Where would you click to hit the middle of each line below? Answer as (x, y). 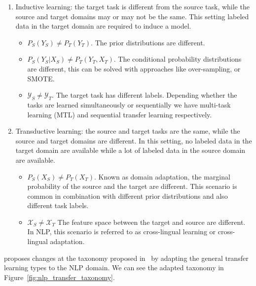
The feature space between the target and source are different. (151, 222)
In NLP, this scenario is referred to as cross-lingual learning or (122, 232)
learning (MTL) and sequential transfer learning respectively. (120, 114)
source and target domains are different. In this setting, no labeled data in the (134, 140)
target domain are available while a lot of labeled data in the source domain (130, 150)
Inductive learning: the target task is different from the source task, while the (132, 6)
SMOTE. (41, 78)
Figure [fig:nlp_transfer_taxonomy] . (59, 277)
